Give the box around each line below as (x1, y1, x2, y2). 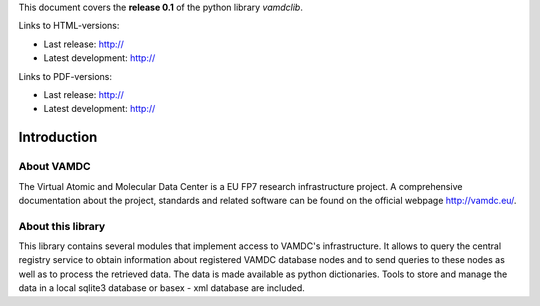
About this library (18, 219, 106, 233)
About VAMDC (18, 160, 91, 174)
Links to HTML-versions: (18, 20, 120, 32)
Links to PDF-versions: (18, 70, 113, 82)
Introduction (18, 129, 98, 146)
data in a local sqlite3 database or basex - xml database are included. (18, 282, 305, 294)
